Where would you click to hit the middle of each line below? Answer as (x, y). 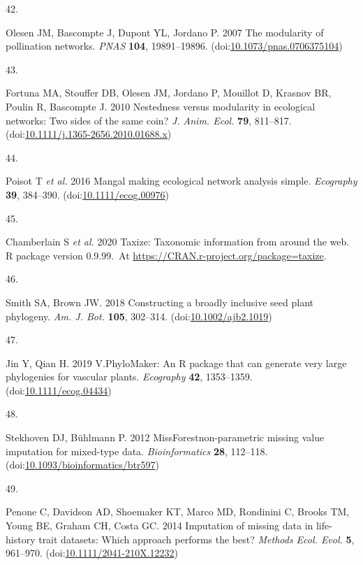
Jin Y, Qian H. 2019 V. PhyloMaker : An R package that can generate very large (176, 363)
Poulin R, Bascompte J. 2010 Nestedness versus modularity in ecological (161, 106)
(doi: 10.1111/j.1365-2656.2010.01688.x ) (89, 134)
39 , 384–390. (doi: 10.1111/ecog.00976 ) (87, 194)
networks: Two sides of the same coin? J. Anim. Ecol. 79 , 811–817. (149, 120)
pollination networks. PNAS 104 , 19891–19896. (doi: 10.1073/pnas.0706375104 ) (174, 46)
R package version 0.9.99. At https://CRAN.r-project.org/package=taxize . (166, 255)
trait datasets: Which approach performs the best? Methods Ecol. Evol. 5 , (197, 539)
